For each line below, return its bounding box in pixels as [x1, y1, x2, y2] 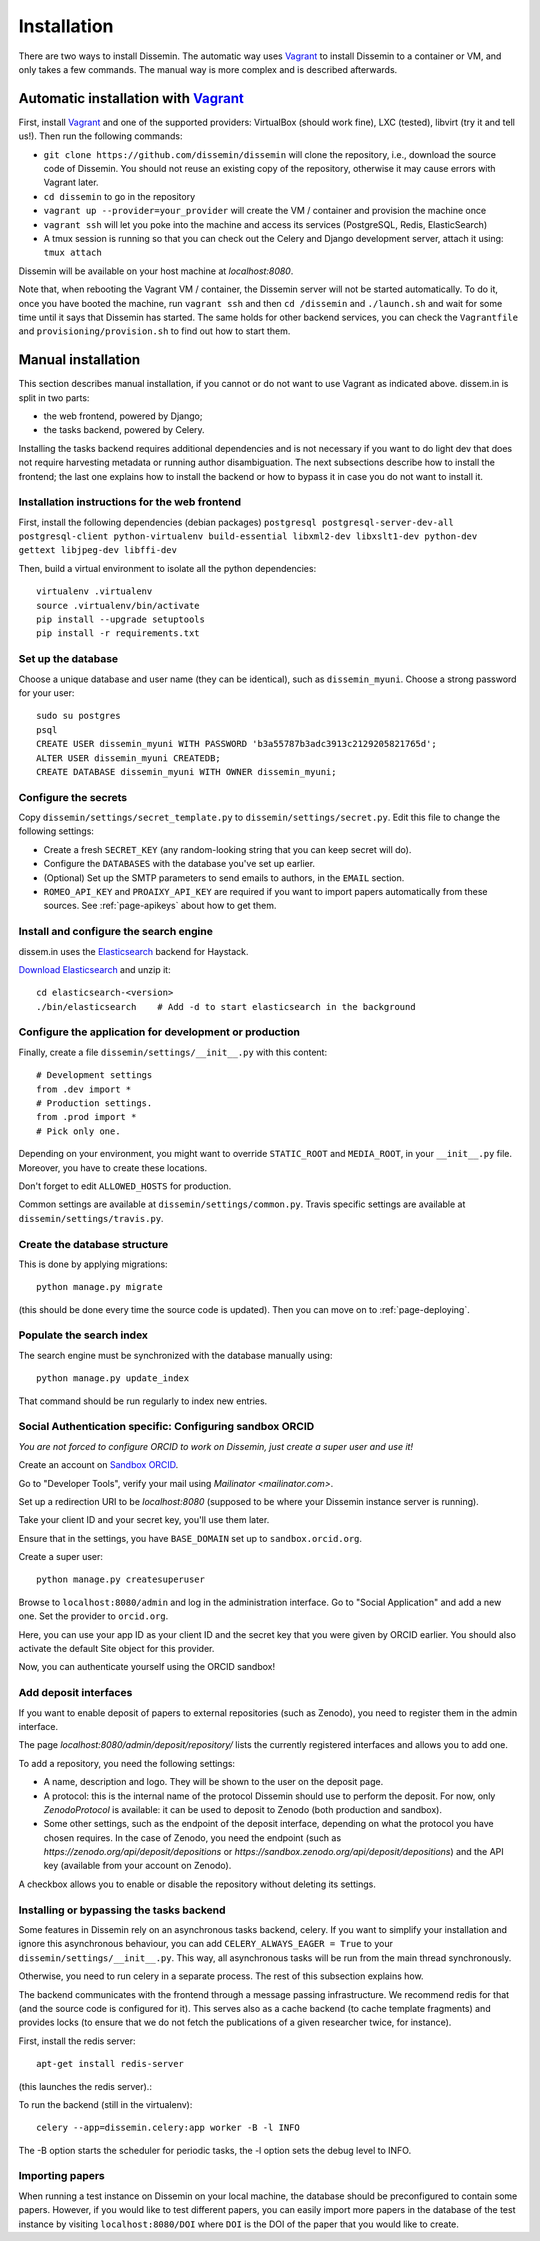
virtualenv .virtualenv [36, 586, 153, 597]
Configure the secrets [18, 790, 128, 804]
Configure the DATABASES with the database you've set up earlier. [43, 858, 315, 870]
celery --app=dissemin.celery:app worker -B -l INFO [36, 2122, 300, 2134]
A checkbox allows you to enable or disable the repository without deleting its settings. [18, 1878, 377, 1890]
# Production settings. [36, 1098, 153, 1109]
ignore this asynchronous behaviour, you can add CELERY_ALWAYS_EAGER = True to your [18, 1938, 394, 1950]
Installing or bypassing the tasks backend [18, 1903, 226, 1917]
